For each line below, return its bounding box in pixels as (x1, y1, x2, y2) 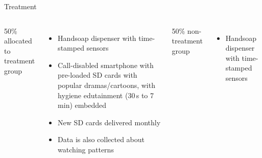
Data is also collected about (58, 134, 145, 145)
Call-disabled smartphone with (58, 59, 154, 70)
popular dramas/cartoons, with (58, 79, 155, 90)
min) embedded (58, 100, 107, 110)
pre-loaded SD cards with (58, 70, 137, 80)
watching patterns (58, 144, 114, 154)
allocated (4, 35, 32, 46)
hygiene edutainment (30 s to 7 (58, 89, 154, 100)
